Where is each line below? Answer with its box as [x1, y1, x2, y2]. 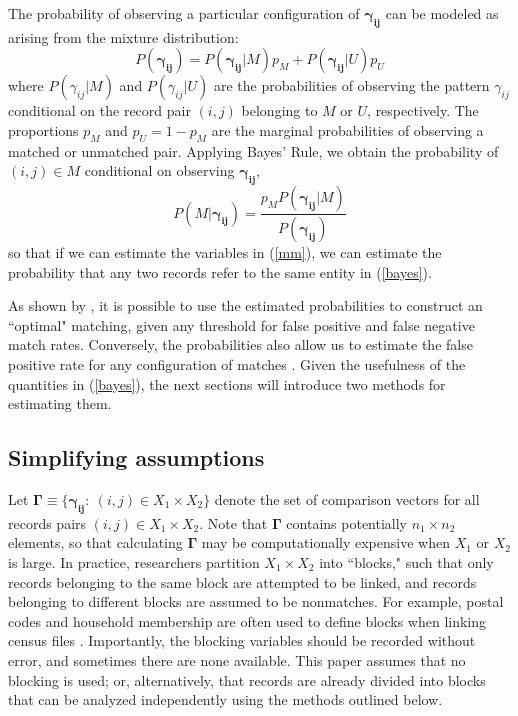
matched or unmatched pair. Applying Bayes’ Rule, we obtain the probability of [8, 140, 499, 161]
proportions [8, 119, 79, 140]
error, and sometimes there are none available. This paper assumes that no [8, 649, 466, 670]
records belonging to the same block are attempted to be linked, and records [8, 571, 477, 592]
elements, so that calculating [8, 532, 183, 553]
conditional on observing [84, 160, 235, 181]
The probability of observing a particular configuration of [8, 3, 360, 23]
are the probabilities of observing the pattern [213, 75, 490, 96]
